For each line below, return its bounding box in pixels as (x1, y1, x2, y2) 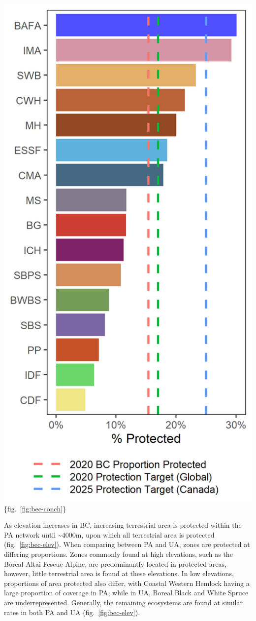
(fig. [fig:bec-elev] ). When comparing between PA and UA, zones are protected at (4, 539, 250, 549)
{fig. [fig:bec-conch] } (4, 503, 66, 513)
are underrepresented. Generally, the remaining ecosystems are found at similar (4, 597, 243, 607)
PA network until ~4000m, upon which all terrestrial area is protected (4, 529, 215, 540)
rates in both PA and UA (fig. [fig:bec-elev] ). (4, 607, 140, 617)
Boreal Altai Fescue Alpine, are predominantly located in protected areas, (4, 558, 226, 569)
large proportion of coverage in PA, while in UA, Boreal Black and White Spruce (4, 587, 249, 598)
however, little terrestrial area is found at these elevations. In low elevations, (4, 568, 234, 579)
